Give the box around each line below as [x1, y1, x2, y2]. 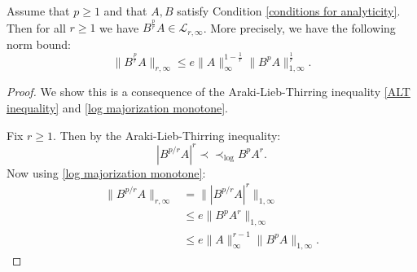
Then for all [7, 19, 66, 36]
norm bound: [7, 35, 72, 52]
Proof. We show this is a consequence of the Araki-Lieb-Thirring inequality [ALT [7, 83, 410, 100]
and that [103, 2, 147, 19]
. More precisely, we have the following [203, 19, 396, 36]
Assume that [7, 2, 70, 19]
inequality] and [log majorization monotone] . [7, 99, 228, 116]
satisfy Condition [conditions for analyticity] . [177, 2, 401, 19]
